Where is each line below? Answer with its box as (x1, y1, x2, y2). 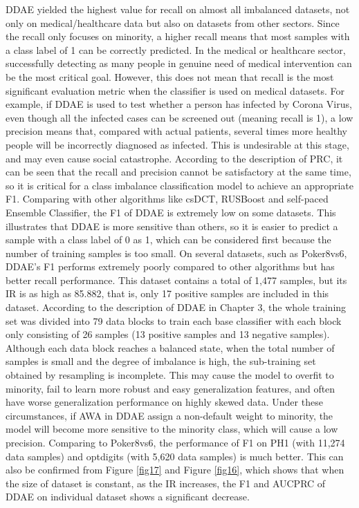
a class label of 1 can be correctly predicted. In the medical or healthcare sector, (6, 42, 346, 57)
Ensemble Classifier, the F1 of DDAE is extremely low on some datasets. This (6, 205, 336, 219)
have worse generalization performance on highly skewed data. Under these (6, 395, 323, 409)
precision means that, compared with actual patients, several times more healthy (6, 124, 348, 138)
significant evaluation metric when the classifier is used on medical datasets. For (6, 83, 345, 97)
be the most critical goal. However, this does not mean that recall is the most (6, 69, 334, 84)
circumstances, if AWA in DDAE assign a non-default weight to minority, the (6, 408, 333, 422)
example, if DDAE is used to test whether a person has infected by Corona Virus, (6, 97, 352, 111)
